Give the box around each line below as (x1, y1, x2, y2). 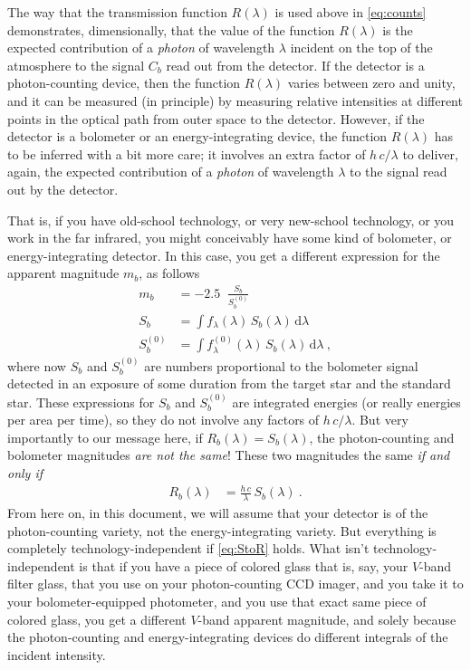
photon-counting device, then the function (7, 73, 241, 92)
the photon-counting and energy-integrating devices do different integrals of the (7, 627, 448, 646)
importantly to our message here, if (7, 427, 203, 446)
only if (7, 464, 43, 483)
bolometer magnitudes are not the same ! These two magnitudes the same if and (7, 445, 450, 464)
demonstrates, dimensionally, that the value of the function (7, 20, 335, 39)
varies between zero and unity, (287, 73, 456, 92)
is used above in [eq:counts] (274, 3, 427, 21)
